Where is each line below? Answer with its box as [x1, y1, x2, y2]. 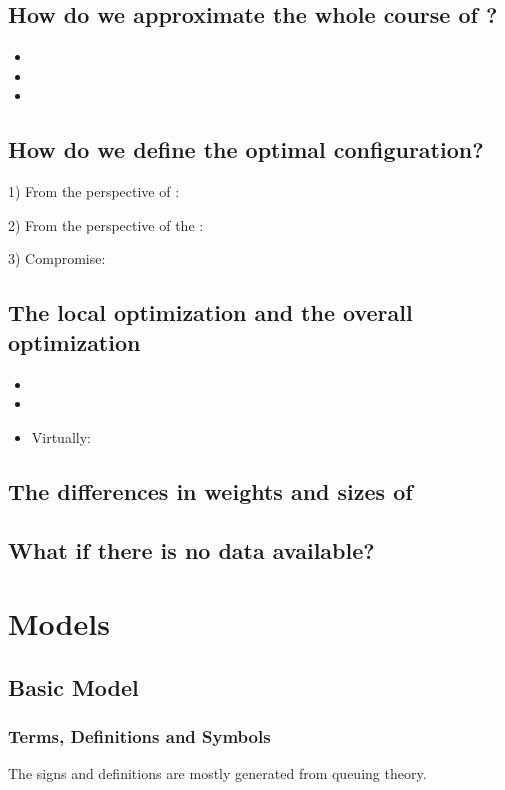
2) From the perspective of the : [8, 214, 204, 235]
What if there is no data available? [8, 534, 375, 565]
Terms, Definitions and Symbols [8, 723, 271, 748]
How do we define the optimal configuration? [8, 134, 484, 165]
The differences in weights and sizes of [8, 475, 413, 506]
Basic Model [8, 671, 139, 702]
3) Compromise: [8, 248, 106, 269]
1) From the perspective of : [8, 181, 180, 202]
